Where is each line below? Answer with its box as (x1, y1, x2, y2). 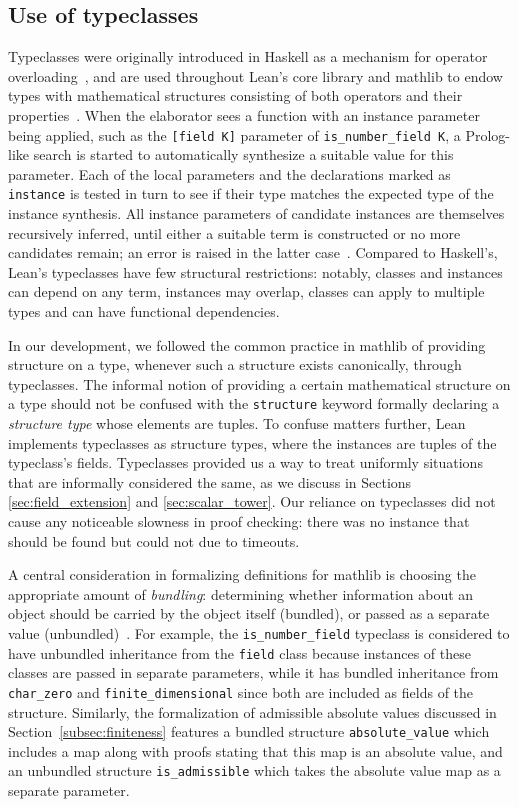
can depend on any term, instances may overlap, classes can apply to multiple (8, 281, 485, 302)
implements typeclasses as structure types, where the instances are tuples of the (8, 432, 497, 453)
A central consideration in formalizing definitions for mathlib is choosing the (8, 564, 476, 585)
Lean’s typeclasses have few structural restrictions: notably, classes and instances (8, 261, 503, 282)
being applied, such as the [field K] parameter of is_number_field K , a (8, 124, 461, 145)
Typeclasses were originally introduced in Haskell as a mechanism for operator (8, 46, 488, 67)
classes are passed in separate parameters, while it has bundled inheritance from (8, 662, 499, 683)
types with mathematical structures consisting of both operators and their (8, 85, 463, 106)
